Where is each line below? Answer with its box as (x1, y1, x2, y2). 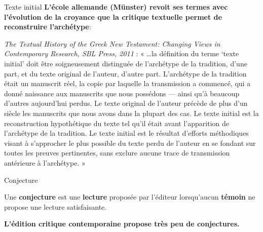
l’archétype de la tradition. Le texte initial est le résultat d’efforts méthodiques (4, 128, 249, 138)
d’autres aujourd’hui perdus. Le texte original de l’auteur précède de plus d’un (4, 98, 248, 108)
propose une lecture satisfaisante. (4, 201, 107, 212)
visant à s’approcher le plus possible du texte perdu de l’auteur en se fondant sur (4, 137, 256, 148)
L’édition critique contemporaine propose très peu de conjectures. (4, 218, 240, 229)
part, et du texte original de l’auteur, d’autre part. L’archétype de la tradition (4, 68, 247, 79)
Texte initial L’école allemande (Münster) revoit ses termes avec (4, 2, 228, 12)
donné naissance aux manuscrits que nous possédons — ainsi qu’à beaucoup (4, 88, 240, 98)
